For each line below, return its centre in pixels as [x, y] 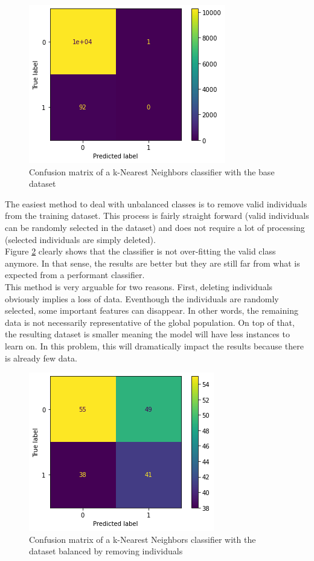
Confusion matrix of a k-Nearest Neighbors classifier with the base [152, 171]
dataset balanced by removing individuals [106, 551]
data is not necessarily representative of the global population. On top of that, [150, 322]
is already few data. [41, 358]
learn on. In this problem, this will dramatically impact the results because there [154, 345]
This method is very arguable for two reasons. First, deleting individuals [139, 286]
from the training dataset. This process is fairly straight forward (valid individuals [157, 216]
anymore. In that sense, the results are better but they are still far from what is [152, 263]
